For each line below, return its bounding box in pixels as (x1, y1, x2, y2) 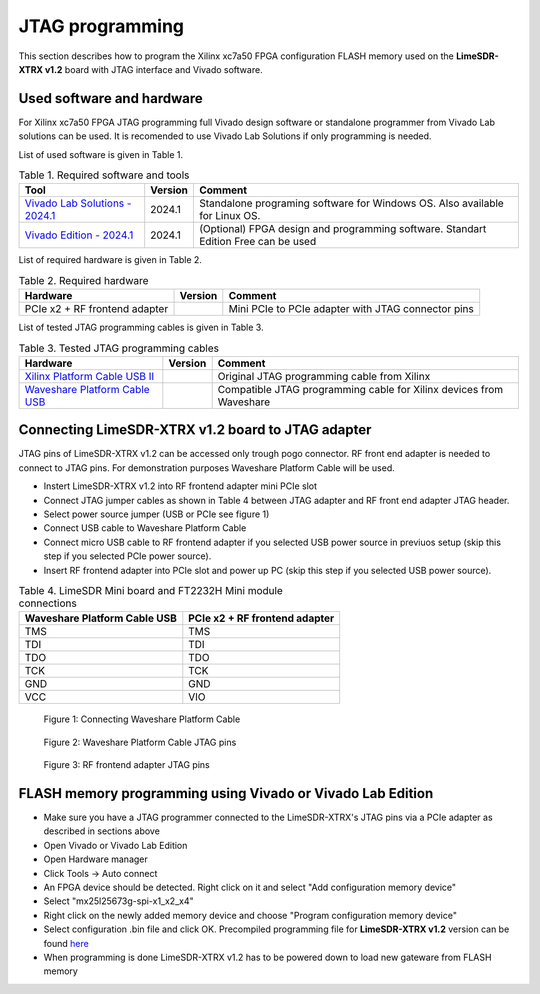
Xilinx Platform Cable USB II (24, 369, 155, 383)
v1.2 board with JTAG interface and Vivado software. (44, 63, 264, 75)
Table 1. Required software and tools (18, 168, 190, 182)
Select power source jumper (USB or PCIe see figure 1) (43, 508, 270, 520)
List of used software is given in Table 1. (18, 148, 184, 160)
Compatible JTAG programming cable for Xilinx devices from (217, 382, 504, 396)
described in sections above (43, 825, 160, 837)
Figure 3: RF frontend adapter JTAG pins (43, 759, 210, 771)
